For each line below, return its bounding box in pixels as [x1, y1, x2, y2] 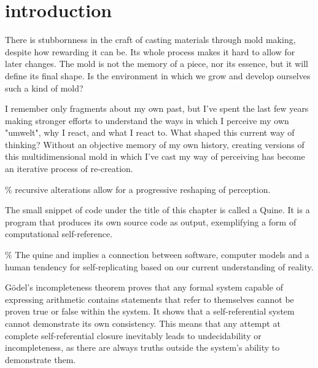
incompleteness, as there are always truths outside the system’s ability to [5, 341, 280, 354]
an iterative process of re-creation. [5, 162, 133, 175]
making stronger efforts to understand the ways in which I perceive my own [5, 114, 289, 127]
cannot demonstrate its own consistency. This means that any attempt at [5, 317, 281, 329]
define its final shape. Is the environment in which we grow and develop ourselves [5, 69, 311, 82]
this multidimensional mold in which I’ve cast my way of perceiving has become [5, 150, 305, 163]
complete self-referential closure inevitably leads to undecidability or [5, 329, 262, 342]
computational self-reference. [5, 227, 113, 240]
